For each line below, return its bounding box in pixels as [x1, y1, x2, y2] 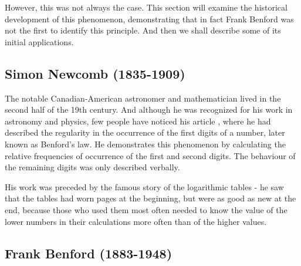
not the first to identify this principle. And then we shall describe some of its [5, 24, 281, 36]
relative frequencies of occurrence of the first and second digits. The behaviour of [5, 149, 296, 161]
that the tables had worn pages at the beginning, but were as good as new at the [5, 192, 296, 204]
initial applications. [5, 35, 74, 48]
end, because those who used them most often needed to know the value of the [5, 203, 288, 216]
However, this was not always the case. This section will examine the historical [5, 1, 288, 13]
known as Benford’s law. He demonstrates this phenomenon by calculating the [5, 137, 286, 150]
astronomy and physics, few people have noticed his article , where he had [5, 115, 271, 127]
